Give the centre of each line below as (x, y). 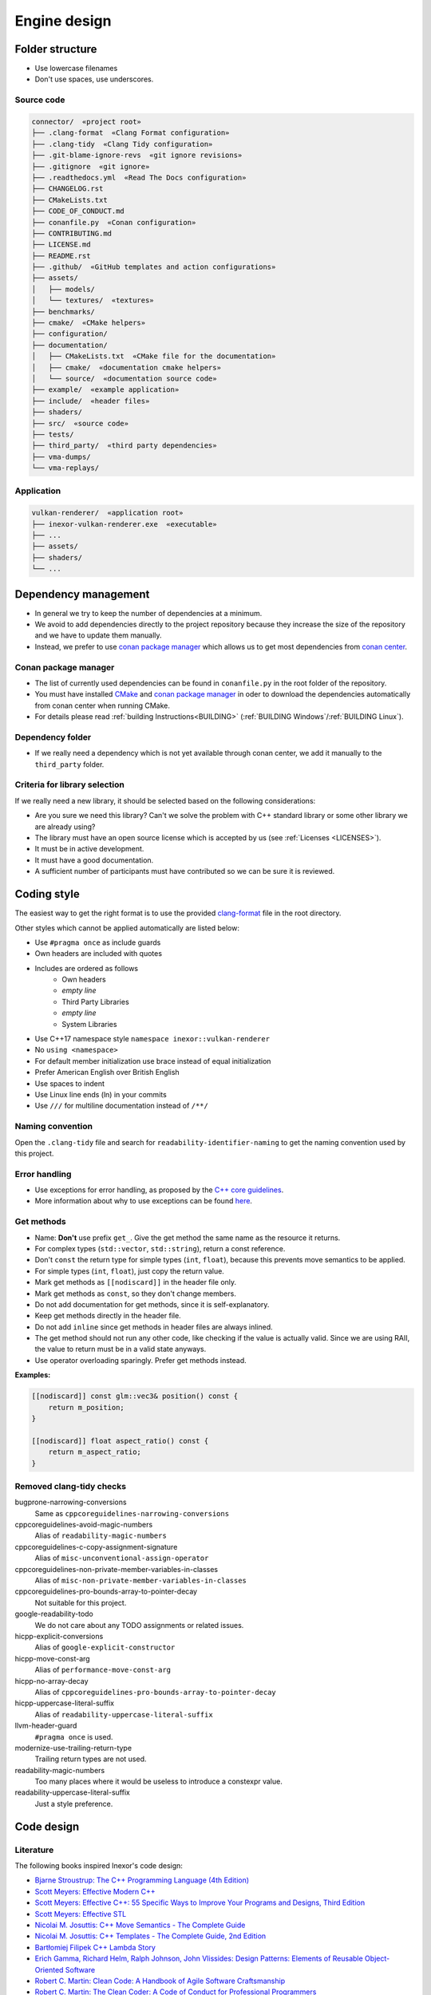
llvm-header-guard (46, 1726)
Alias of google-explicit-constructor (105, 1647)
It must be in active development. (89, 849)
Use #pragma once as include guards (98, 942)
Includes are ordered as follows (87, 968)
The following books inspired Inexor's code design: (99, 1866)
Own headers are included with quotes (99, 954)
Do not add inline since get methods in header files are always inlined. (154, 1327)
